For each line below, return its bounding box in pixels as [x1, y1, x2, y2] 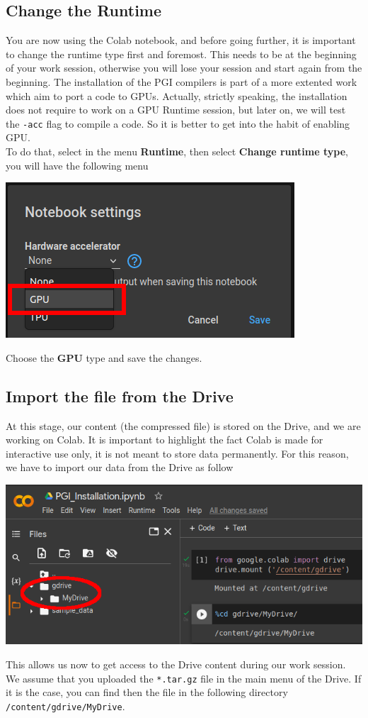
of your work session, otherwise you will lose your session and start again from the [6, 60, 362, 75]
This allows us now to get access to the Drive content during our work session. [6, 657, 346, 672]
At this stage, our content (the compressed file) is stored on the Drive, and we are [6, 418, 361, 433]
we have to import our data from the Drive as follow [6, 460, 234, 475]
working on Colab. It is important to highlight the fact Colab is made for [6, 432, 323, 447]
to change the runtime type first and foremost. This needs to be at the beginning [6, 46, 357, 61]
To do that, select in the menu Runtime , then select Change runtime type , [6, 144, 348, 159]
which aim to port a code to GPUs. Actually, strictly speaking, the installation [6, 88, 347, 103]
